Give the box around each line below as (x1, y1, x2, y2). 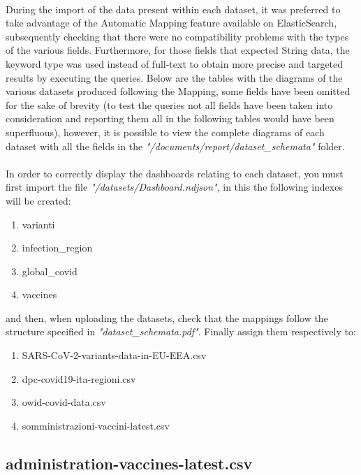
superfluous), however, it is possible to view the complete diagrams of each (6, 124, 325, 139)
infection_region (22, 240, 93, 255)
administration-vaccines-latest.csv (6, 452, 253, 474)
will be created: (6, 193, 71, 207)
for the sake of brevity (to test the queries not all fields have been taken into (6, 97, 333, 112)
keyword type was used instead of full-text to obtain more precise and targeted (6, 56, 344, 71)
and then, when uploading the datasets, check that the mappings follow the (6, 310, 328, 325)
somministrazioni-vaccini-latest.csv (22, 418, 170, 432)
